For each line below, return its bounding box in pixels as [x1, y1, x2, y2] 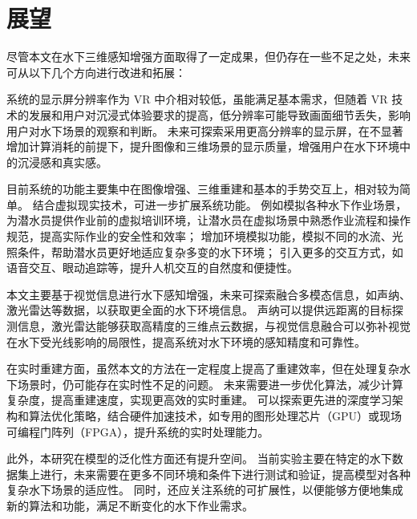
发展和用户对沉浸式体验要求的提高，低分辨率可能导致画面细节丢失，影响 [28, 106, 411, 123]
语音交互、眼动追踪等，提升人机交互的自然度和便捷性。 [6, 259, 298, 276]
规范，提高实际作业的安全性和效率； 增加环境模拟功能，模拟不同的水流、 [6, 228, 392, 245]
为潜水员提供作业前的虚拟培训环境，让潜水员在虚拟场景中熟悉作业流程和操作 [6, 212, 411, 229]
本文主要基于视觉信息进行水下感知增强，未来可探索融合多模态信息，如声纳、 [6, 286, 411, 302]
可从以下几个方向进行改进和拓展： [6, 63, 186, 80]
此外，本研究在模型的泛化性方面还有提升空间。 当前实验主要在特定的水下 [6, 450, 392, 467]
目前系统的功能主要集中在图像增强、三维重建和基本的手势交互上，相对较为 [6, 180, 399, 197]
